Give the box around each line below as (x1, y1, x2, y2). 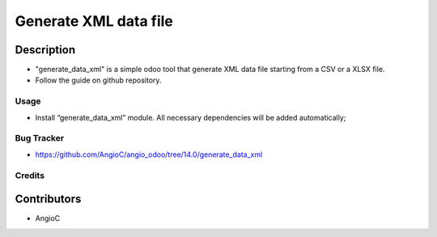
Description (15, 43, 76, 57)
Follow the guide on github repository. (35, 75, 162, 85)
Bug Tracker (15, 133, 65, 144)
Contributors (15, 193, 82, 206)
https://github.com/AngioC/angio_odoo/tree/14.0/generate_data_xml (35, 150, 263, 159)
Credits (15, 170, 45, 181)
